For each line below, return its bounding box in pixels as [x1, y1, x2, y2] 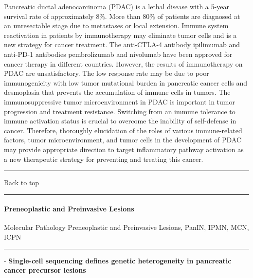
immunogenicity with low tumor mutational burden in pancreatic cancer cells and [4, 77, 247, 87]
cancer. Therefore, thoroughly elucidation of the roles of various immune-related [4, 125, 242, 135]
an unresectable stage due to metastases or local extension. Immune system [4, 20, 229, 31]
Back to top [4, 177, 39, 188]
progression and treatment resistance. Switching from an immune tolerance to [4, 106, 235, 116]
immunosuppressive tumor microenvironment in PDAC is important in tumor [4, 96, 235, 106]
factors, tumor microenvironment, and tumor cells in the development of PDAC [4, 135, 242, 145]
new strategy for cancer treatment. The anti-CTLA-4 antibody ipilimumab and [4, 39, 240, 50]
